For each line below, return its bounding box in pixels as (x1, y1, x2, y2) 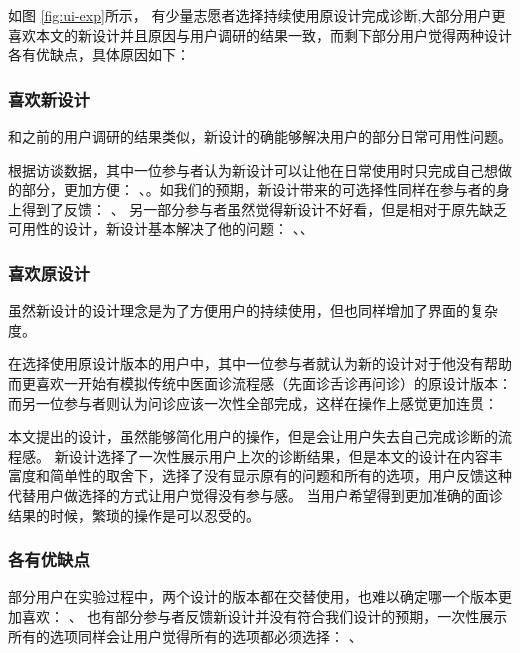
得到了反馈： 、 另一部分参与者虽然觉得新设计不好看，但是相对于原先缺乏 (21, 198, 508, 219)
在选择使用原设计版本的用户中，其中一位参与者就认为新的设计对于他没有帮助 (8, 353, 512, 374)
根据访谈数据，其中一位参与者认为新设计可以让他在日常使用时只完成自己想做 (8, 159, 512, 180)
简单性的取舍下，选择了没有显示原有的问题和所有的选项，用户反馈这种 (49, 465, 512, 486)
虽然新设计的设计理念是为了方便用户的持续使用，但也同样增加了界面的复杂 (8, 300, 498, 321)
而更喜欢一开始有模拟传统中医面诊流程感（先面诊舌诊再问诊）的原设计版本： (8, 372, 512, 393)
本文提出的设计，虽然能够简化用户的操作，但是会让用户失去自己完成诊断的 (8, 426, 498, 447)
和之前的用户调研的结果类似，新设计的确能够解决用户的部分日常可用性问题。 (8, 126, 512, 146)
